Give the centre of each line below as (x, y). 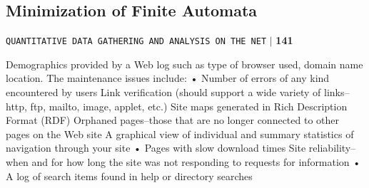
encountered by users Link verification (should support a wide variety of (163, 92)
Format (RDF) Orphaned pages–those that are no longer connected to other (173, 120)
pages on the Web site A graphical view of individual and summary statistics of (180, 134)
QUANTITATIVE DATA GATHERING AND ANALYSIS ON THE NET (136, 42)
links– (337, 92)
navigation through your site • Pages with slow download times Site (156, 148)
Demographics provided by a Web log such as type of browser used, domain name (184, 64)
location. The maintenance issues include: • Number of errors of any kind (168, 78)
